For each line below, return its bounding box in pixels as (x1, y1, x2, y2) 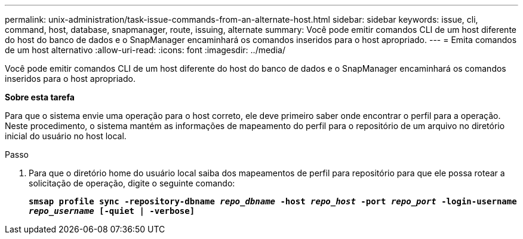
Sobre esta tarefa (5, 92, 75, 102)
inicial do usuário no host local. (5, 131, 127, 141)
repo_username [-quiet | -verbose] (29, 206, 195, 216)
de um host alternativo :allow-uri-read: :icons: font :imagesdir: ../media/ (5, 45, 285, 55)
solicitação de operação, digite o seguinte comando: (29, 178, 235, 188)
